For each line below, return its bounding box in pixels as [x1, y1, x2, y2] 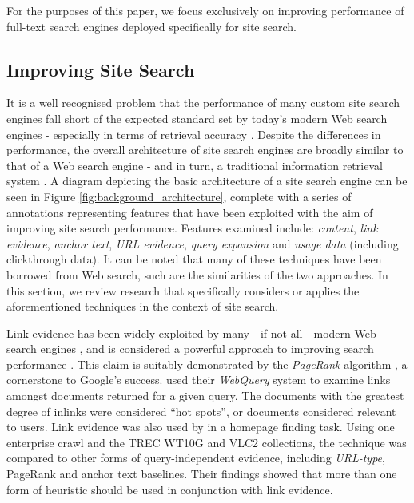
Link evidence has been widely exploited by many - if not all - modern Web [6, 324, 376, 341]
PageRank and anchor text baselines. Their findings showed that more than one [6, 465, 397, 482]
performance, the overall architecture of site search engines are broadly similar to [6, 141, 404, 158]
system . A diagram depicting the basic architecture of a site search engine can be [6, 172, 408, 189]
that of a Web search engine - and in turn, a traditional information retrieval [6, 156, 383, 173]
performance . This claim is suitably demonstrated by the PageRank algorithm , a [6, 355, 408, 372]
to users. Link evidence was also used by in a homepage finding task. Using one [6, 418, 395, 435]
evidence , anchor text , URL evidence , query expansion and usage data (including [6, 235, 399, 252]
